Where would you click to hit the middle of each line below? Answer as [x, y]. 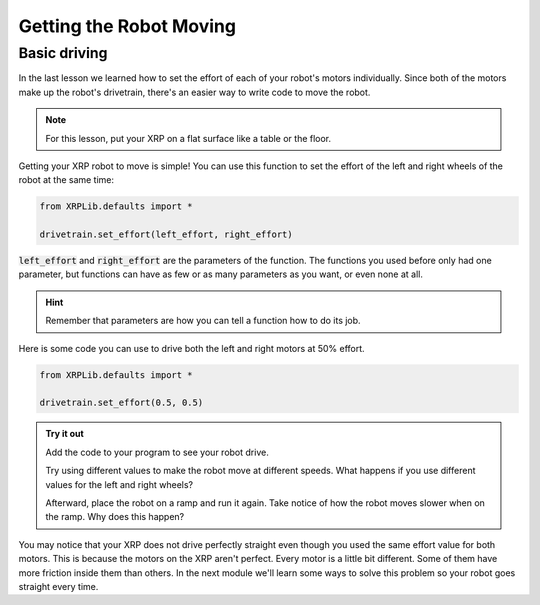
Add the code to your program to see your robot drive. [157, 452]
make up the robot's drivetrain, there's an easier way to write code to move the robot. [194, 92]
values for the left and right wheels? [119, 484]
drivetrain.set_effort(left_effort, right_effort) [166, 234]
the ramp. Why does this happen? [115, 517]
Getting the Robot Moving [127, 26]
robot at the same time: [66, 180]
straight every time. [58, 586]
